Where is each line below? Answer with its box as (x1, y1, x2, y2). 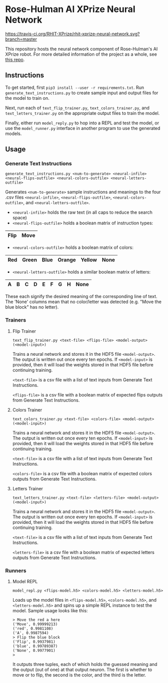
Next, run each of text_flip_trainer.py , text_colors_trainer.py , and (5, 104, 149, 111)
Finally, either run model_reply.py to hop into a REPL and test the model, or (5, 119, 159, 126)
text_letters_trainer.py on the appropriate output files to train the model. (5, 110, 160, 116)
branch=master (5, 36, 37, 42)
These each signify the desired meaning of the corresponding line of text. (5, 294, 157, 300)
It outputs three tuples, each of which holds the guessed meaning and (12, 661, 157, 667)
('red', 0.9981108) (12, 626, 54, 631)
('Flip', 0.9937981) (12, 639, 56, 644)
